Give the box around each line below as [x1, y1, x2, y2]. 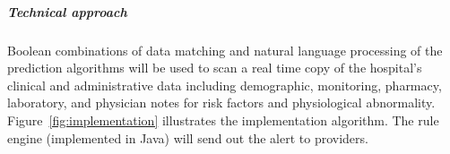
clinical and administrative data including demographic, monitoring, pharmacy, [7, 75, 442, 94]
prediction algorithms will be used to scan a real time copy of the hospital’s [7, 58, 422, 77]
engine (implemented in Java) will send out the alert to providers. [7, 128, 368, 147]
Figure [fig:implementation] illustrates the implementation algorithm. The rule [7, 110, 439, 129]
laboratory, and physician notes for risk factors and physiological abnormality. [7, 93, 436, 112]
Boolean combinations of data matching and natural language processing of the [7, 40, 443, 59]
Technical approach [7, 2, 127, 21]
